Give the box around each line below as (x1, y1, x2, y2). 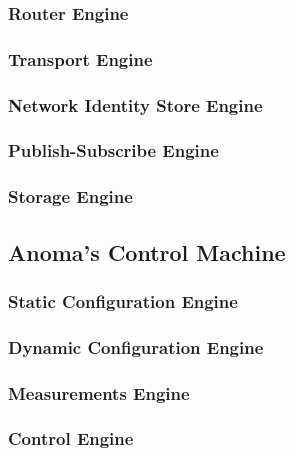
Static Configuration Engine (8, 288, 238, 313)
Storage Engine (8, 184, 133, 209)
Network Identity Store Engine (8, 92, 263, 117)
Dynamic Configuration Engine (8, 334, 264, 359)
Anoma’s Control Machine (8, 236, 286, 267)
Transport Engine (8, 46, 153, 71)
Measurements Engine (8, 380, 190, 405)
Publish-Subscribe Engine (8, 138, 219, 163)
